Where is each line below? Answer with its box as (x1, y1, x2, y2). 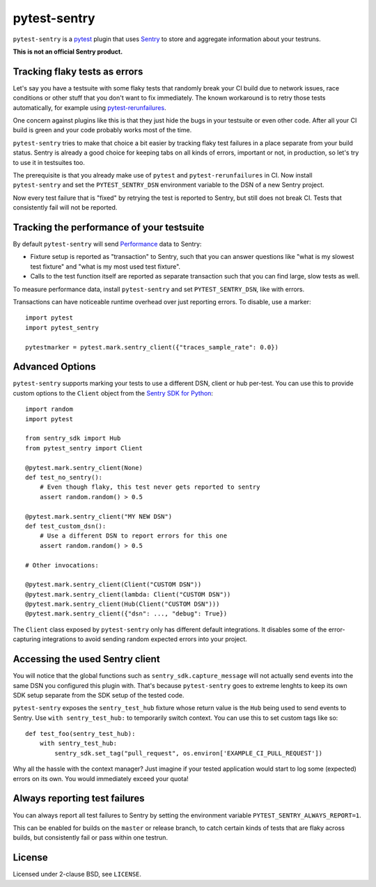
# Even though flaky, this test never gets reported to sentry (39, 483, 260, 491)
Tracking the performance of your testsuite (13, 221, 205, 233)
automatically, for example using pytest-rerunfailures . (13, 103, 166, 111)
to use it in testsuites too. (13, 158, 85, 166)
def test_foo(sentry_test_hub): (25, 730, 136, 738)
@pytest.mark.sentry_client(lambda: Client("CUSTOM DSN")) (25, 590, 231, 598)
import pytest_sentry (25, 324, 99, 331)
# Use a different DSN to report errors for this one (39, 532, 228, 540)
